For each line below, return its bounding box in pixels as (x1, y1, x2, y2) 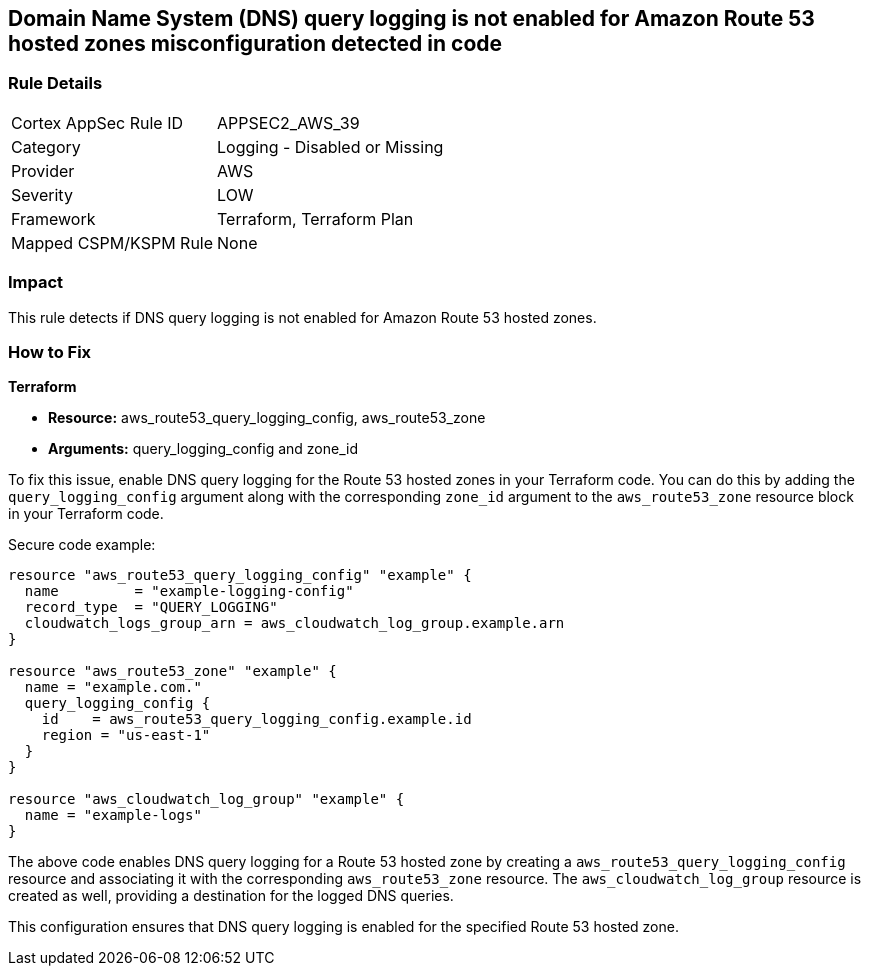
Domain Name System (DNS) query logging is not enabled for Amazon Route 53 (8, 6, 815, 31)
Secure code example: (8, 536, 156, 554)
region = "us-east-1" (41, 727, 211, 744)
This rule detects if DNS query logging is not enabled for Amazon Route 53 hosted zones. (8, 308, 597, 326)
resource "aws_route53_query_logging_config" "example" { (8, 567, 472, 584)
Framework (11, 208, 96, 229)
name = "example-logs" (24, 807, 202, 824)
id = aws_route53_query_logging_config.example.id (41, 711, 472, 728)
